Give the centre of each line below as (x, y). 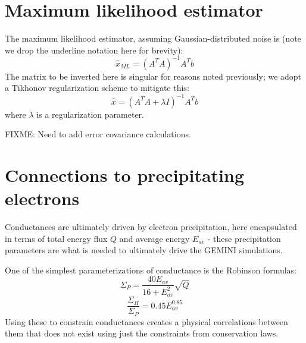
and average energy (154, 238)
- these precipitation (244, 238)
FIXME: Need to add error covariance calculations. (98, 134)
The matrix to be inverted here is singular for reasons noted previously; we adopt (153, 76)
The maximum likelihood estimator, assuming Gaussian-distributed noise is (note (153, 38)
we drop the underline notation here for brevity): (94, 50)
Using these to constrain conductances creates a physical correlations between (146, 321)
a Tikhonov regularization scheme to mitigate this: (97, 88)
